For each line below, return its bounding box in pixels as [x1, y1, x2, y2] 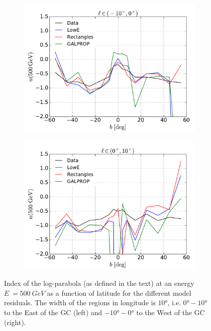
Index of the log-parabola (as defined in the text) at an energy [4, 278, 195, 288]
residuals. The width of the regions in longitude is [4, 297, 156, 308]
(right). [4, 317, 26, 327]
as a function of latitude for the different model [47, 287, 192, 298]
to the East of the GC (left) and [4, 307, 103, 317]
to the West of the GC [136, 307, 205, 317]
